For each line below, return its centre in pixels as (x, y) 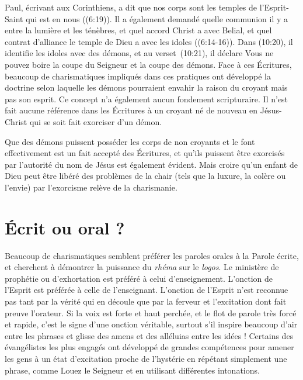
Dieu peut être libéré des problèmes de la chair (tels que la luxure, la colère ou (145, 176)
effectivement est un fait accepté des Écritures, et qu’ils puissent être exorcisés (145, 153)
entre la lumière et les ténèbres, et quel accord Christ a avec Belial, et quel (138, 30)
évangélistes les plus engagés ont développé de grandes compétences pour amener (149, 347)
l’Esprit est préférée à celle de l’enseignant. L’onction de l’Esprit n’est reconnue (147, 290)
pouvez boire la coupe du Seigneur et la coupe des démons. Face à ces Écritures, (148, 64)
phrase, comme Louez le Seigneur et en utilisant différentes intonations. (132, 370)
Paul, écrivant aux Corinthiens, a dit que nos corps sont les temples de (131, 7)
